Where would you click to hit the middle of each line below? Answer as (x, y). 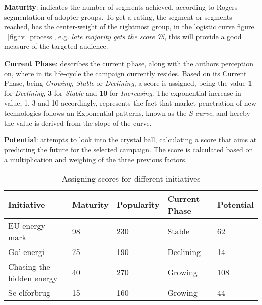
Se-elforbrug (29, 292)
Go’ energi (26, 251)
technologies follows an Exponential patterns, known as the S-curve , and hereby (127, 112)
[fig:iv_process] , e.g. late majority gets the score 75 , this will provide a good (125, 36)
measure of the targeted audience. (56, 46)
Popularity (138, 205)
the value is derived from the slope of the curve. (78, 122)
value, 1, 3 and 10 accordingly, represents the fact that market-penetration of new (130, 103)
